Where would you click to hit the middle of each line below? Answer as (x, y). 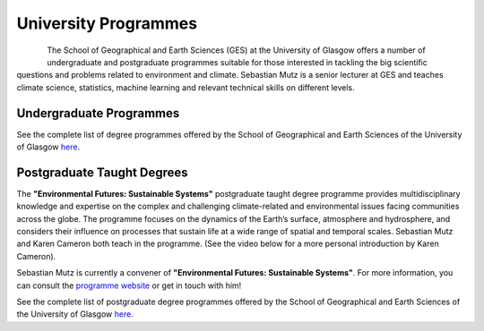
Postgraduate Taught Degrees (102, 172)
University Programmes (107, 23)
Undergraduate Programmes (98, 113)
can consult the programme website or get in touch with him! (129, 285)
